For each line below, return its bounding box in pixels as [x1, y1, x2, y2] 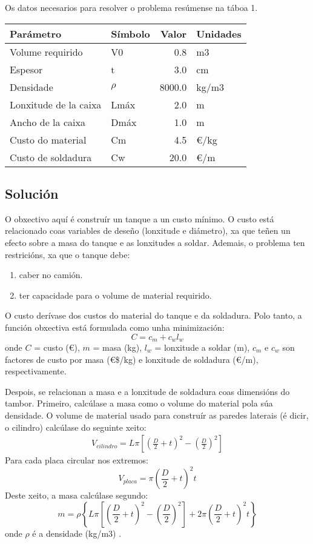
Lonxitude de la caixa [10, 97, 102, 111]
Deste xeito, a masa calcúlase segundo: [5, 489, 148, 502]
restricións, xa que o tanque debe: [5, 248, 130, 260]
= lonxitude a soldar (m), [154, 341, 250, 353]
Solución [5, 184, 59, 202]
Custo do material [10, 132, 87, 147]
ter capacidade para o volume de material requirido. [19, 288, 212, 301]
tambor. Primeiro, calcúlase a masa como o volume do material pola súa [5, 397, 273, 410]
